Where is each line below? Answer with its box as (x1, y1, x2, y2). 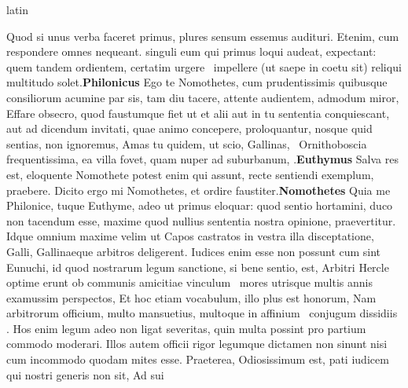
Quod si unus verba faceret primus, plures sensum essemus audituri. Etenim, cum (6, 27, 399, 44)
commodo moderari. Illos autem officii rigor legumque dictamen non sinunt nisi (6, 335, 388, 352)
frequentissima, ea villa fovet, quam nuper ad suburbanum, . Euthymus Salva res (6, 151, 399, 167)
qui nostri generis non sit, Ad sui (6, 366, 164, 383)
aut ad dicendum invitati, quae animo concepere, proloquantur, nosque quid (6, 120, 373, 137)
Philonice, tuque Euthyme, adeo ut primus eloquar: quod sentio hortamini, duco (6, 197, 393, 214)
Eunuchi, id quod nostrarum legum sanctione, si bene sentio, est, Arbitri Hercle (6, 258, 389, 275)
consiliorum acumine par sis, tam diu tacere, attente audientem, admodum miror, (6, 89, 399, 105)
